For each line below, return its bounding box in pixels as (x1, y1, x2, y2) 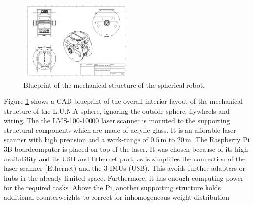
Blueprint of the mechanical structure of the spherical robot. (23, 79, 205, 90)
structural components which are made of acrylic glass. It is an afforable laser (4, 125, 236, 135)
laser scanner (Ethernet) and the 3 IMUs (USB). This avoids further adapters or (4, 163, 246, 173)
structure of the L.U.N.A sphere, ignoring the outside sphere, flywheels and (4, 105, 230, 115)
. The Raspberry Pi (191, 134, 250, 144)
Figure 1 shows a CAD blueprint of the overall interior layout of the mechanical (4, 96, 243, 106)
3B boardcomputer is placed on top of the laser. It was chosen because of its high (4, 144, 248, 154)
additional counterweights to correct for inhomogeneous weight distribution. (4, 192, 231, 202)
